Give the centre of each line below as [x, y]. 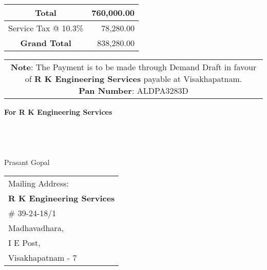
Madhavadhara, [36, 227]
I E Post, [24, 242]
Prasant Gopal [27, 162]
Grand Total [46, 43]
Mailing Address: [39, 183]
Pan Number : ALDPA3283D [133, 90]
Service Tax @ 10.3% [46, 28]
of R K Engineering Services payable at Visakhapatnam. [133, 79]
